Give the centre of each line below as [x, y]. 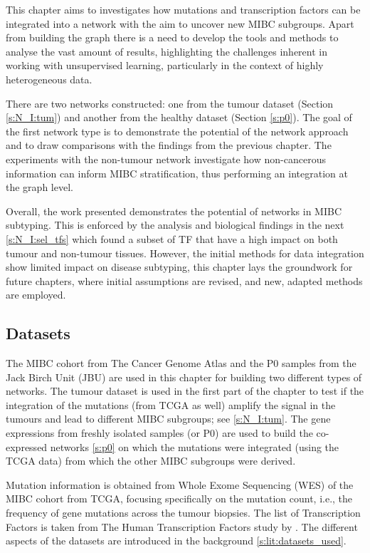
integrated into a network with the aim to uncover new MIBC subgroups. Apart [180, 23]
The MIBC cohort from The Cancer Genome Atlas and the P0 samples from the [181, 363]
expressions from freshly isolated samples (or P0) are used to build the [159, 433]
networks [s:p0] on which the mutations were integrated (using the [195, 446]
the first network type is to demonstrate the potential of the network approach [177, 131]
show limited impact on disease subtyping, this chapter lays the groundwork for [179, 267]
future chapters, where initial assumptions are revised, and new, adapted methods [184, 280]
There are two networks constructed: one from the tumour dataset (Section [170, 103]
